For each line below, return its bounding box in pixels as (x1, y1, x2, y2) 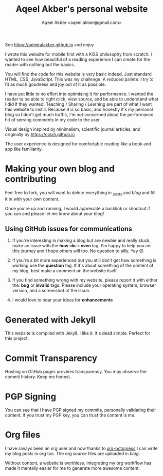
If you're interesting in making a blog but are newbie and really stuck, (12, 238, 151, 243)
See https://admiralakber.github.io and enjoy (5, 41, 94, 47)
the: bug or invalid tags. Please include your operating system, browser (12, 282, 157, 288)
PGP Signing (5, 391, 56, 402)
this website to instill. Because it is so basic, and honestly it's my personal (5, 106, 153, 112)
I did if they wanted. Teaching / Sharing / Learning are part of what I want (5, 101, 152, 107)
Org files (5, 429, 40, 440)
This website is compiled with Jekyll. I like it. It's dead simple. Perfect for (5, 330, 151, 336)
